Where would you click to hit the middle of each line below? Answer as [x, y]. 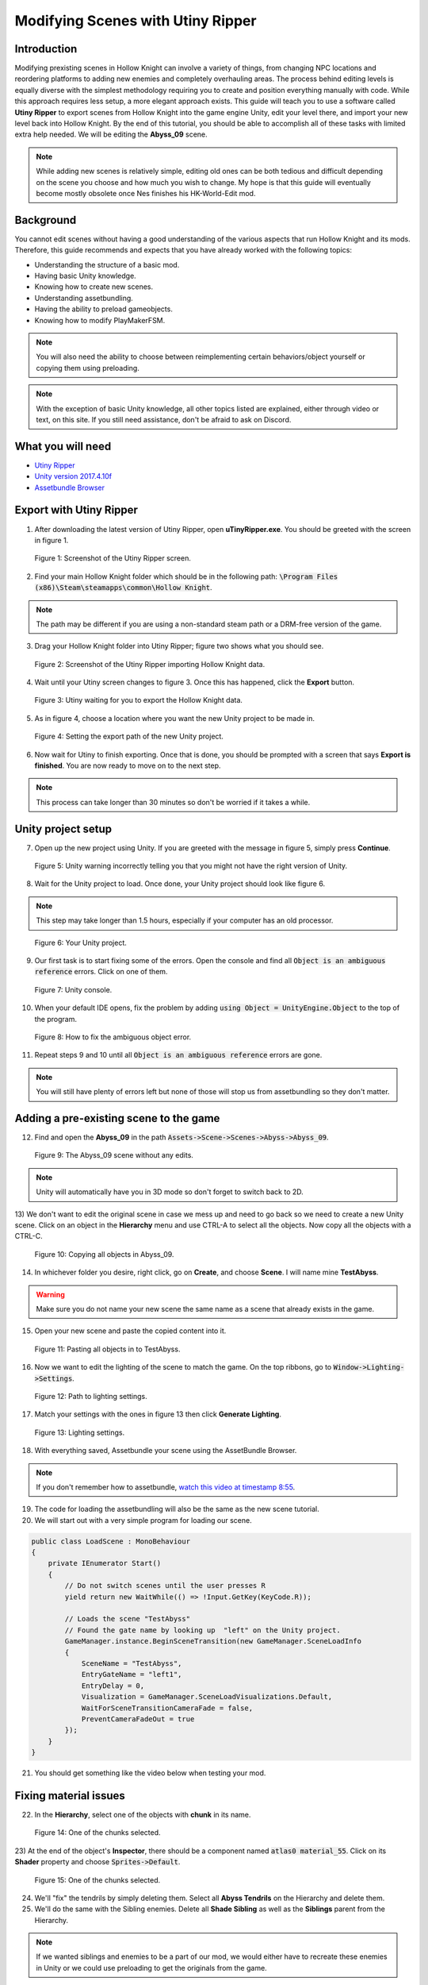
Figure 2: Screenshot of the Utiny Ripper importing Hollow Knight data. [150, 664]
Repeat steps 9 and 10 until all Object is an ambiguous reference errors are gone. [178, 1055]
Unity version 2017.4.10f [73, 476]
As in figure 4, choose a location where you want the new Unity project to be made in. [175, 718]
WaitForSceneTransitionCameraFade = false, [167, 1708]
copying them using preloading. [88, 368]
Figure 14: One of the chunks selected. [98, 1833]
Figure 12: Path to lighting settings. [91, 1396]
